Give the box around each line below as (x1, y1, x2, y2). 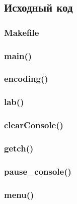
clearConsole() (4, 119, 63, 131)
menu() (4, 188, 34, 200)
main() (4, 49, 32, 62)
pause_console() (4, 165, 71, 177)
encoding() (4, 72, 48, 85)
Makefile (4, 26, 39, 38)
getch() (4, 141, 34, 154)
